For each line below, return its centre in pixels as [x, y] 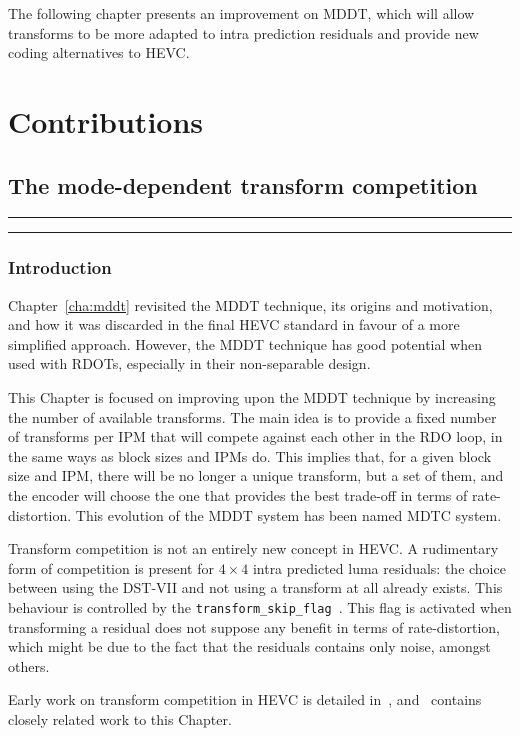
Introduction [60, 267]
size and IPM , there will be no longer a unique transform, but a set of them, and [256, 475]
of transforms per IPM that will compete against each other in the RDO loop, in [255, 436]
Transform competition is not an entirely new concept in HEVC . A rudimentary [253, 548]
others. [29, 665]
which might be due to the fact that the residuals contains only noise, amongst [249, 646]
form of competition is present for [111, 567]
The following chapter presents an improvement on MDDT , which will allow [241, 13]
